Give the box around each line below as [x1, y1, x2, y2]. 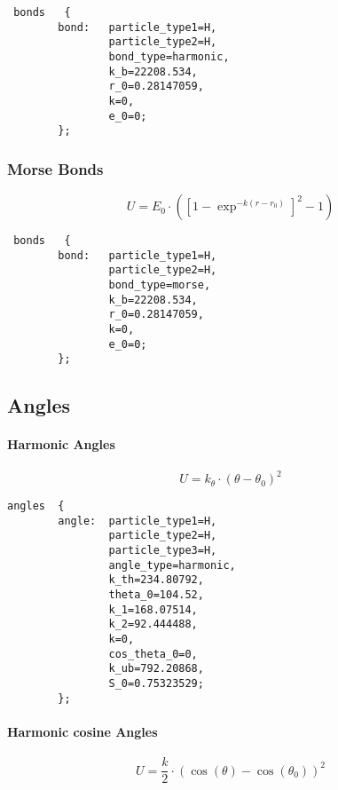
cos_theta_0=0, [108, 647, 198, 660]
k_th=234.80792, [108, 573, 204, 587]
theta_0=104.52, [108, 589, 204, 602]
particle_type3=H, [108, 544, 217, 557]
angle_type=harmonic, [108, 558, 236, 572]
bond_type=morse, [108, 279, 211, 292]
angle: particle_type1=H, [58, 514, 217, 527]
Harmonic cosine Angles [7, 722, 158, 740]
